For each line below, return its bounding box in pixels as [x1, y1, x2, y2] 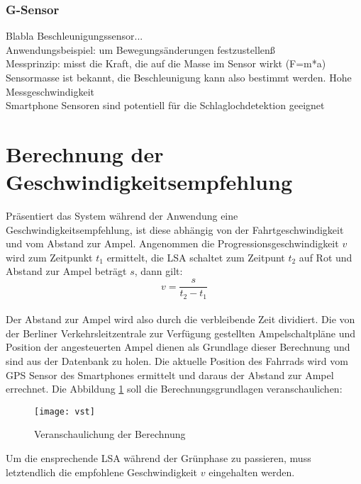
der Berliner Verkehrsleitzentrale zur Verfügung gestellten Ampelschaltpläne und [6, 325, 356, 340]
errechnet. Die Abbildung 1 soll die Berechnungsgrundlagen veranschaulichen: [6, 381, 343, 396]
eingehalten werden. [209, 464, 295, 479]
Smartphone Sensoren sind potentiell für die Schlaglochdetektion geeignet [6, 98, 325, 113]
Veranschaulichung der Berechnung [34, 427, 186, 441]
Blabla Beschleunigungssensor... [6, 28, 143, 43]
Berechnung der [6, 139, 164, 168]
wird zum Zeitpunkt [6, 249, 93, 264]
